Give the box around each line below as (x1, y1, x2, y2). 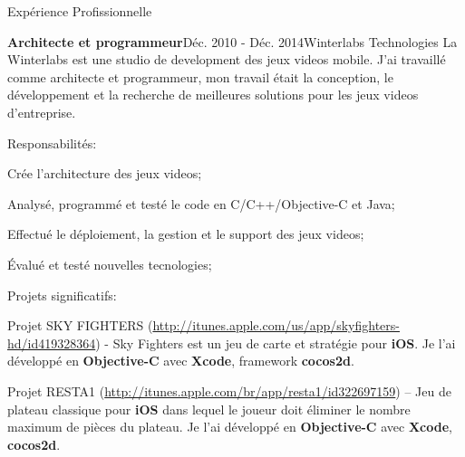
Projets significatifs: (7, 285, 117, 304)
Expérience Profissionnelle (7, 2, 152, 20)
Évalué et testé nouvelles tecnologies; (7, 254, 212, 273)
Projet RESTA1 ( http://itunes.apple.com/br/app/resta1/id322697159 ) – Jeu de (7, 381, 451, 400)
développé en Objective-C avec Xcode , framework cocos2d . (7, 351, 354, 370)
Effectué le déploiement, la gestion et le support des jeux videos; (7, 224, 364, 243)
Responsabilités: (7, 133, 97, 152)
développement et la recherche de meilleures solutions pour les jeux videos (7, 85, 419, 104)
